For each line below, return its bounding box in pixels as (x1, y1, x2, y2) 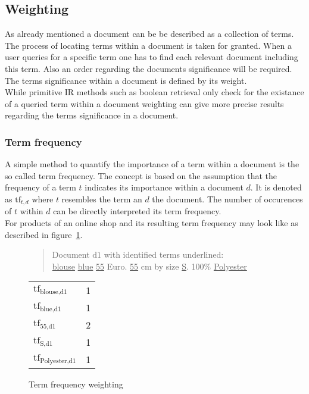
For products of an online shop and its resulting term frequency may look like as (5, 217, 298, 229)
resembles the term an (61, 192, 142, 205)
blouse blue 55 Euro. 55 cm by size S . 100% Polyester (52, 259, 247, 272)
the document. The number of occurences (152, 192, 303, 205)
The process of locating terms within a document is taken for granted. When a (5, 39, 292, 51)
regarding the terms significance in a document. (5, 109, 179, 121)
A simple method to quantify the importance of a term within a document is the (5, 158, 299, 170)
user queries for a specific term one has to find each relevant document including (5, 51, 298, 63)
